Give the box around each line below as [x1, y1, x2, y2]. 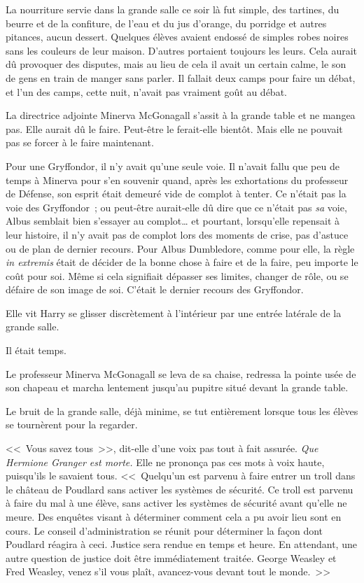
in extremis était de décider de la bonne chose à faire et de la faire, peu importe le [6, 255, 358, 269]
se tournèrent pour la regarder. [6, 417, 138, 432]
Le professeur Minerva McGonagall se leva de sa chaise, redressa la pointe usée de [6, 366, 356, 381]
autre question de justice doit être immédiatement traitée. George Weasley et [6, 550, 337, 565]
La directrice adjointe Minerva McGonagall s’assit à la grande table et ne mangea [6, 108, 356, 122]
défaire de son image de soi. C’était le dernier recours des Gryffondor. [6, 282, 304, 297]
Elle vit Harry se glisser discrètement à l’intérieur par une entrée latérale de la [6, 305, 342, 320]
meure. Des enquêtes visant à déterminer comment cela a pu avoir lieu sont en [6, 510, 342, 524]
